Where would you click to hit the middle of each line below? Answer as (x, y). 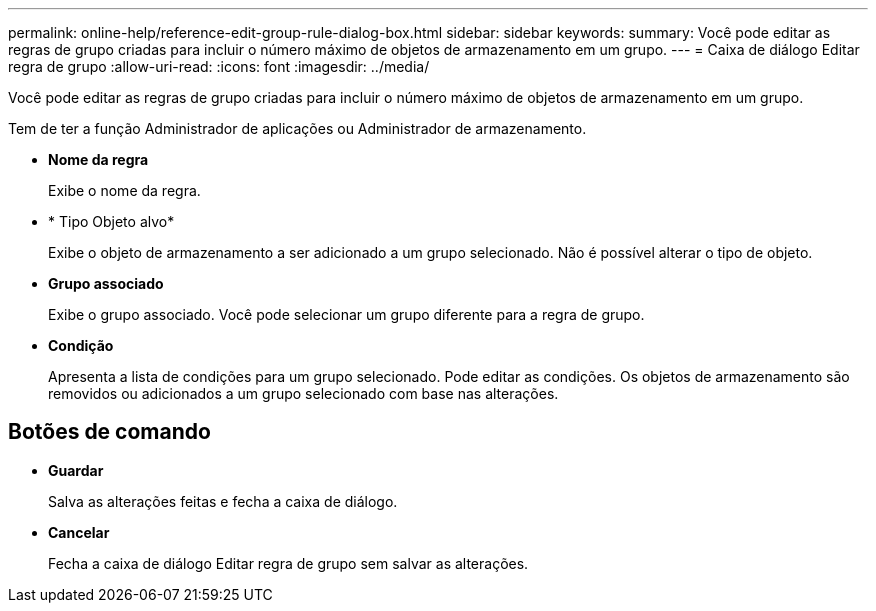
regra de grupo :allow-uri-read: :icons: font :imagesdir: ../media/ (219, 66)
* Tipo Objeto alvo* (111, 221)
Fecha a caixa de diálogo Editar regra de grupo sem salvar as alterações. (288, 563)
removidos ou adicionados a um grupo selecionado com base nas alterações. (303, 393)
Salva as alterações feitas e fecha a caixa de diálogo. (223, 501)
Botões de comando (109, 432)
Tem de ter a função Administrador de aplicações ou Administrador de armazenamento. (297, 128)
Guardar (76, 470)
